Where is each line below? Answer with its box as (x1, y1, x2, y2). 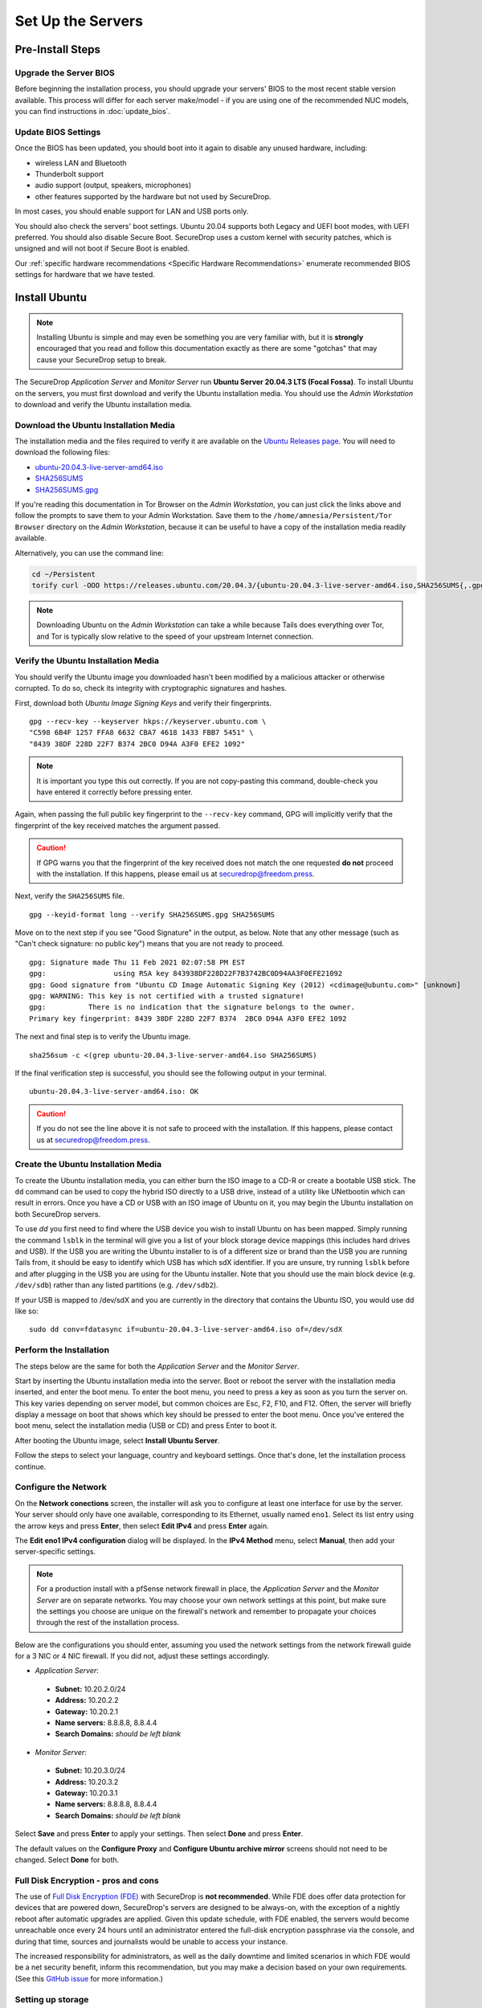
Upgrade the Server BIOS (14, 67, 116, 78)
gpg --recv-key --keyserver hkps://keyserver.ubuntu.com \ (29, 717, 267, 726)
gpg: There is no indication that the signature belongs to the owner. (29, 1002, 356, 1012)
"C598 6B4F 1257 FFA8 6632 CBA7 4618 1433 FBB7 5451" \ (29, 728, 254, 737)
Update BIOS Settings (14, 126, 101, 137)
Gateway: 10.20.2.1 (55, 1707, 118, 1716)
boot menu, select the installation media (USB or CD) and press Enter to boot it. (14, 1421, 277, 1430)
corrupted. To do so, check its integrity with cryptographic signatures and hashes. (14, 684, 287, 693)
